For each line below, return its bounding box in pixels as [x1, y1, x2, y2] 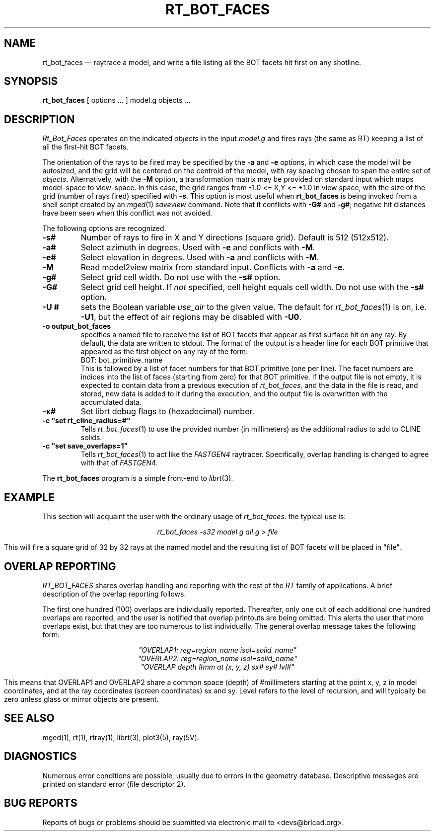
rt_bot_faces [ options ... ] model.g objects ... [42, 96, 191, 105]
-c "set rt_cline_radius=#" [42, 416, 131, 425]
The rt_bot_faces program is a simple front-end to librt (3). [42, 474, 233, 483]
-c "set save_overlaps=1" [42, 442, 128, 451]
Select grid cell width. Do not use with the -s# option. [80, 272, 281, 283]
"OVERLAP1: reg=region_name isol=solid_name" [138, 645, 297, 654]
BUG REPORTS [4, 797, 77, 810]
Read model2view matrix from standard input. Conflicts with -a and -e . [80, 262, 345, 273]
